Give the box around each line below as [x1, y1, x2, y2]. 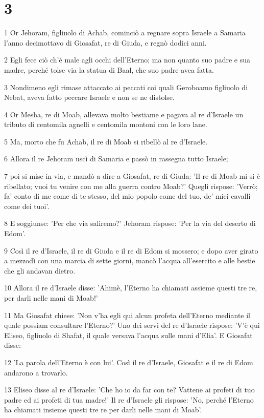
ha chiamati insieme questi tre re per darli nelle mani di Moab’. [4, 404, 202, 415]
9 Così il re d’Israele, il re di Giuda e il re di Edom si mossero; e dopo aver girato [4, 245, 258, 256]
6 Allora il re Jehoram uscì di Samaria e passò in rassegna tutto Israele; [4, 153, 228, 164]
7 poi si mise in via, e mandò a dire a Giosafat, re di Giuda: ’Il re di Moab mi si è [4, 171, 260, 181]
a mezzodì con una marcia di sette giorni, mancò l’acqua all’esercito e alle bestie [4, 255, 255, 266]
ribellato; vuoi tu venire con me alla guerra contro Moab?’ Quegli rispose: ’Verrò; [4, 180, 258, 191]
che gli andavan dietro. [4, 265, 75, 276]
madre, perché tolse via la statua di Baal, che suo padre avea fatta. [4, 64, 214, 75]
